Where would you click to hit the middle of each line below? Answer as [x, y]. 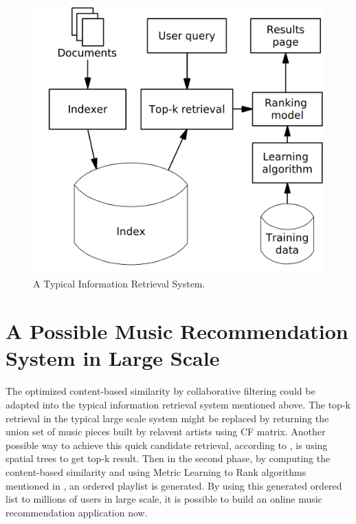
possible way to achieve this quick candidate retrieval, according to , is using [167, 445]
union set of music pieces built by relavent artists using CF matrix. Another [166, 432]
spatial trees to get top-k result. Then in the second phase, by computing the [168, 458]
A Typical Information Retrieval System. [119, 284]
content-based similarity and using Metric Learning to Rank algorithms [156, 471]
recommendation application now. [77, 512]
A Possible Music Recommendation [177, 331]
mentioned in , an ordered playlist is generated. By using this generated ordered [174, 485]
